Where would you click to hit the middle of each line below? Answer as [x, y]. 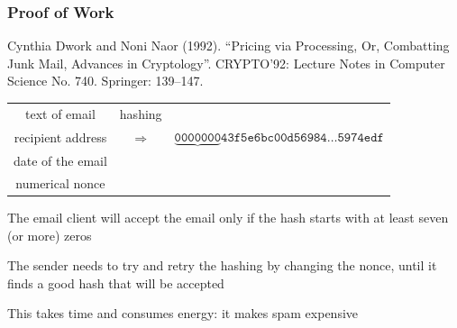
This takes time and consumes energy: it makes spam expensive [183, 313]
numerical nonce [60, 182]
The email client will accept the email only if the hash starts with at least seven [228, 217]
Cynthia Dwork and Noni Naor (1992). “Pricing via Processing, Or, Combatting [228, 46]
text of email [60, 113]
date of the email [60, 161]
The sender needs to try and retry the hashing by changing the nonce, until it [222, 265]
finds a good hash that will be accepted [116, 282]
